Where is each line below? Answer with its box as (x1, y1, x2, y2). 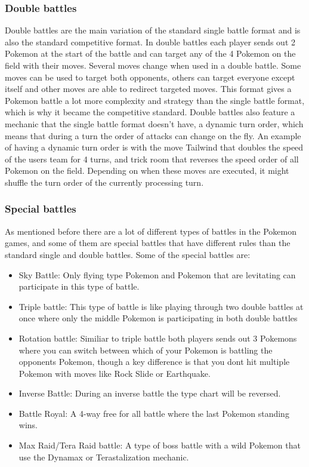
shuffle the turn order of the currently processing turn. (5, 176, 204, 188)
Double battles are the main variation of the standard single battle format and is (5, 24, 301, 36)
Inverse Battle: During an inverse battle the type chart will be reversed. (18, 387, 281, 400)
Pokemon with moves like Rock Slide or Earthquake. (18, 367, 211, 379)
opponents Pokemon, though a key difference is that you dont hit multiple (18, 355, 290, 368)
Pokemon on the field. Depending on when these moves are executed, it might (5, 164, 289, 177)
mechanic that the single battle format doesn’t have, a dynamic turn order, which (5, 117, 304, 130)
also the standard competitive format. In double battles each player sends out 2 (5, 35, 295, 48)
